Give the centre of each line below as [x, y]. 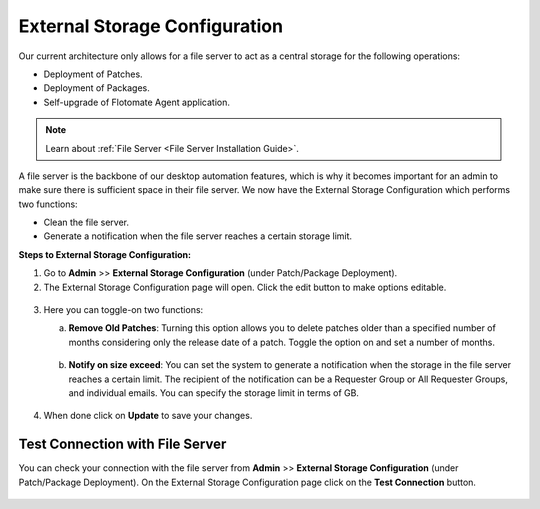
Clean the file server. [86, 222]
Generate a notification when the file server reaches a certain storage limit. [198, 236]
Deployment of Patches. [93, 74]
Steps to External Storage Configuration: [105, 254]
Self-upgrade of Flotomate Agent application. [136, 102]
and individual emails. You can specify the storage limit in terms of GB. [214, 392]
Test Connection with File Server [122, 444]
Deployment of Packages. [96, 88]
